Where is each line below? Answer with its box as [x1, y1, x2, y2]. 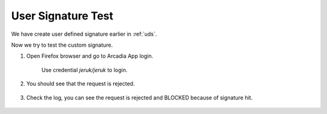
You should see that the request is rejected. [26, 80, 135, 87]
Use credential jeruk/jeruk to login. [41, 66, 128, 73]
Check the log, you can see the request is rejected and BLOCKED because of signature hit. [26, 94, 253, 101]
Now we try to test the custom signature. [11, 41, 113, 49]
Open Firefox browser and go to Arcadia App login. [26, 52, 154, 60]
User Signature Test [11, 9, 114, 22]
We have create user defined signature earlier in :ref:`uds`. [11, 30, 157, 38]
